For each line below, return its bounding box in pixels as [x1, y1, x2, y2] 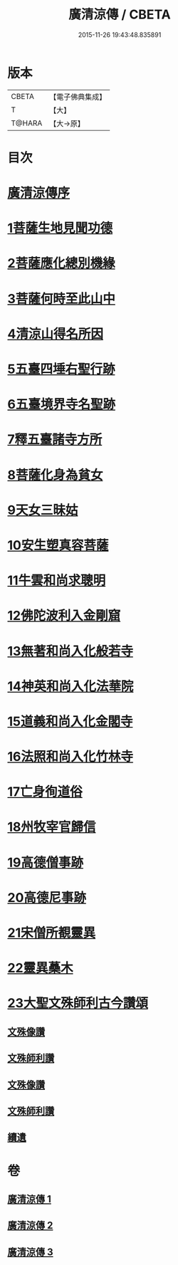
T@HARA [11, 118, 43, 128]
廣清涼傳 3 [7, 1246, 53, 1258]
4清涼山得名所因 [7, 325, 103, 342]
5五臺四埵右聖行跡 [7, 361, 115, 377]
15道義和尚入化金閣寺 [7, 713, 133, 730]
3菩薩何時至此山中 [7, 290, 116, 307]
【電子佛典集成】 [49, 92, 107, 102]
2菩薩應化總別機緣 [7, 256, 115, 271]
